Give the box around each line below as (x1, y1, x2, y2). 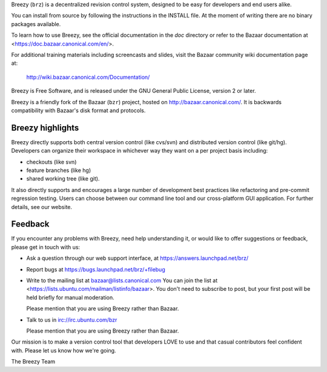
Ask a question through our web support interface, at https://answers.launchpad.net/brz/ (26, 254, 248, 262)
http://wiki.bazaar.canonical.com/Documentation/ (26, 73, 150, 81)
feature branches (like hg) (26, 167, 91, 174)
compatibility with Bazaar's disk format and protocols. (11, 107, 146, 114)
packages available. (11, 20, 61, 27)
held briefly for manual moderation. (26, 294, 114, 301)
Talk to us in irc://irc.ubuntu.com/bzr (26, 316, 117, 324)
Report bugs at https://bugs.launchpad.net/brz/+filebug (26, 265, 166, 273)
